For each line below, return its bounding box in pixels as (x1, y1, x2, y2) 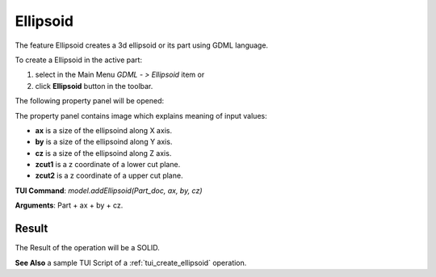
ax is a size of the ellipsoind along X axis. (35, 125, 173, 135)
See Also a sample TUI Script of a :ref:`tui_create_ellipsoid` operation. (15, 258, 247, 267)
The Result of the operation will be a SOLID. (15, 243, 161, 253)
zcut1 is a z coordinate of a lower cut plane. (35, 160, 181, 170)
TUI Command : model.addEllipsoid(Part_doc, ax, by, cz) (15, 186, 203, 195)
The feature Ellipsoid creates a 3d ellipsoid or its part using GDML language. (15, 40, 269, 50)
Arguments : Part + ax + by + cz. (15, 200, 124, 210)
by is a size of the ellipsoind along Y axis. (35, 137, 173, 147)
